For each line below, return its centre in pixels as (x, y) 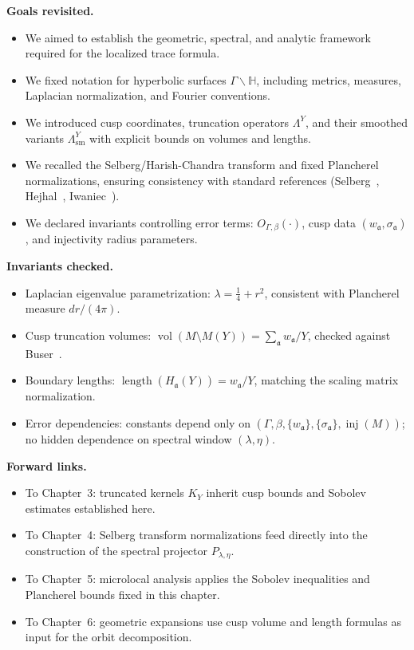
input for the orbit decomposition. (108, 637)
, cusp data (329, 222)
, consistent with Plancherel (332, 292)
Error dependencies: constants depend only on (138, 422)
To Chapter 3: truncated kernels (104, 492)
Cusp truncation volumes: (88, 335)
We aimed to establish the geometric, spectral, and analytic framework (198, 37)
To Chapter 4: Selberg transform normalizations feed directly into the (196, 535)
